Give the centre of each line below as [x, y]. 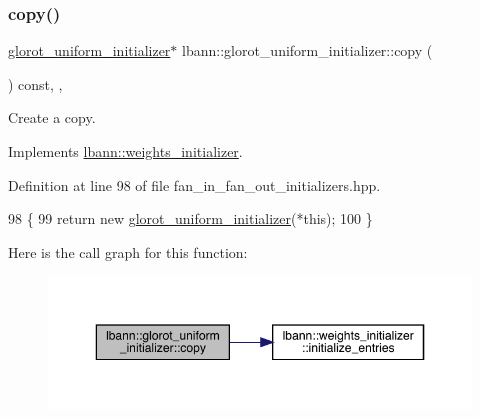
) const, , [35, 83]
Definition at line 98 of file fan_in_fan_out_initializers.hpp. [194, 184]
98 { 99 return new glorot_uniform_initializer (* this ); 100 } [190, 218]
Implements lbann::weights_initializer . [125, 151]
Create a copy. [52, 117]
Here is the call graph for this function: [128, 251]
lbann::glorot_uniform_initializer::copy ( [307, 50]
